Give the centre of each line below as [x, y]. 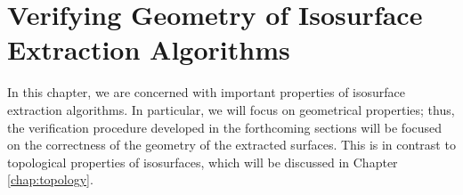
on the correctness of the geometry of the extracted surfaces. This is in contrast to [231, 145]
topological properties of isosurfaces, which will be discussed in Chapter [203, 162]
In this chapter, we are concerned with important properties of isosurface [207, 92]
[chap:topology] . [50, 179]
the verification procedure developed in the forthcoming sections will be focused [225, 127]
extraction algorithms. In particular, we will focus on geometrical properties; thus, [231, 109]
